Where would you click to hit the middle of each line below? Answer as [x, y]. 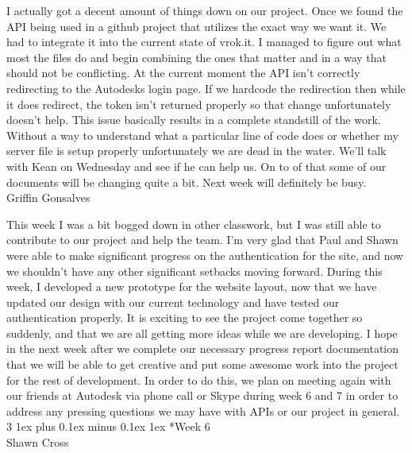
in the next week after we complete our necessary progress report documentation [203, 348]
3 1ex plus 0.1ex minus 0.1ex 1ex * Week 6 [108, 426]
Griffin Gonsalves [48, 197]
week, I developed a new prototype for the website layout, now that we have [192, 287]
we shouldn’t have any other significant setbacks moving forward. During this [194, 271]
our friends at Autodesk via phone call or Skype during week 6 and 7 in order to [202, 395]
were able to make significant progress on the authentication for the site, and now [205, 255]
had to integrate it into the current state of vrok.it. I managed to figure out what [204, 42]
